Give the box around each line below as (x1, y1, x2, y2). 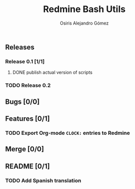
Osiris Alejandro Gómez (60, 20, 109, 26)
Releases (5, 43, 35, 51)
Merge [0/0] (5, 145, 44, 153)
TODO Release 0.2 (5, 82, 51, 89)
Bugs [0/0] (5, 97, 40, 106)
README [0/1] (5, 162, 50, 170)
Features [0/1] (5, 114, 50, 123)
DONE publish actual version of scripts (12, 69, 93, 76)
